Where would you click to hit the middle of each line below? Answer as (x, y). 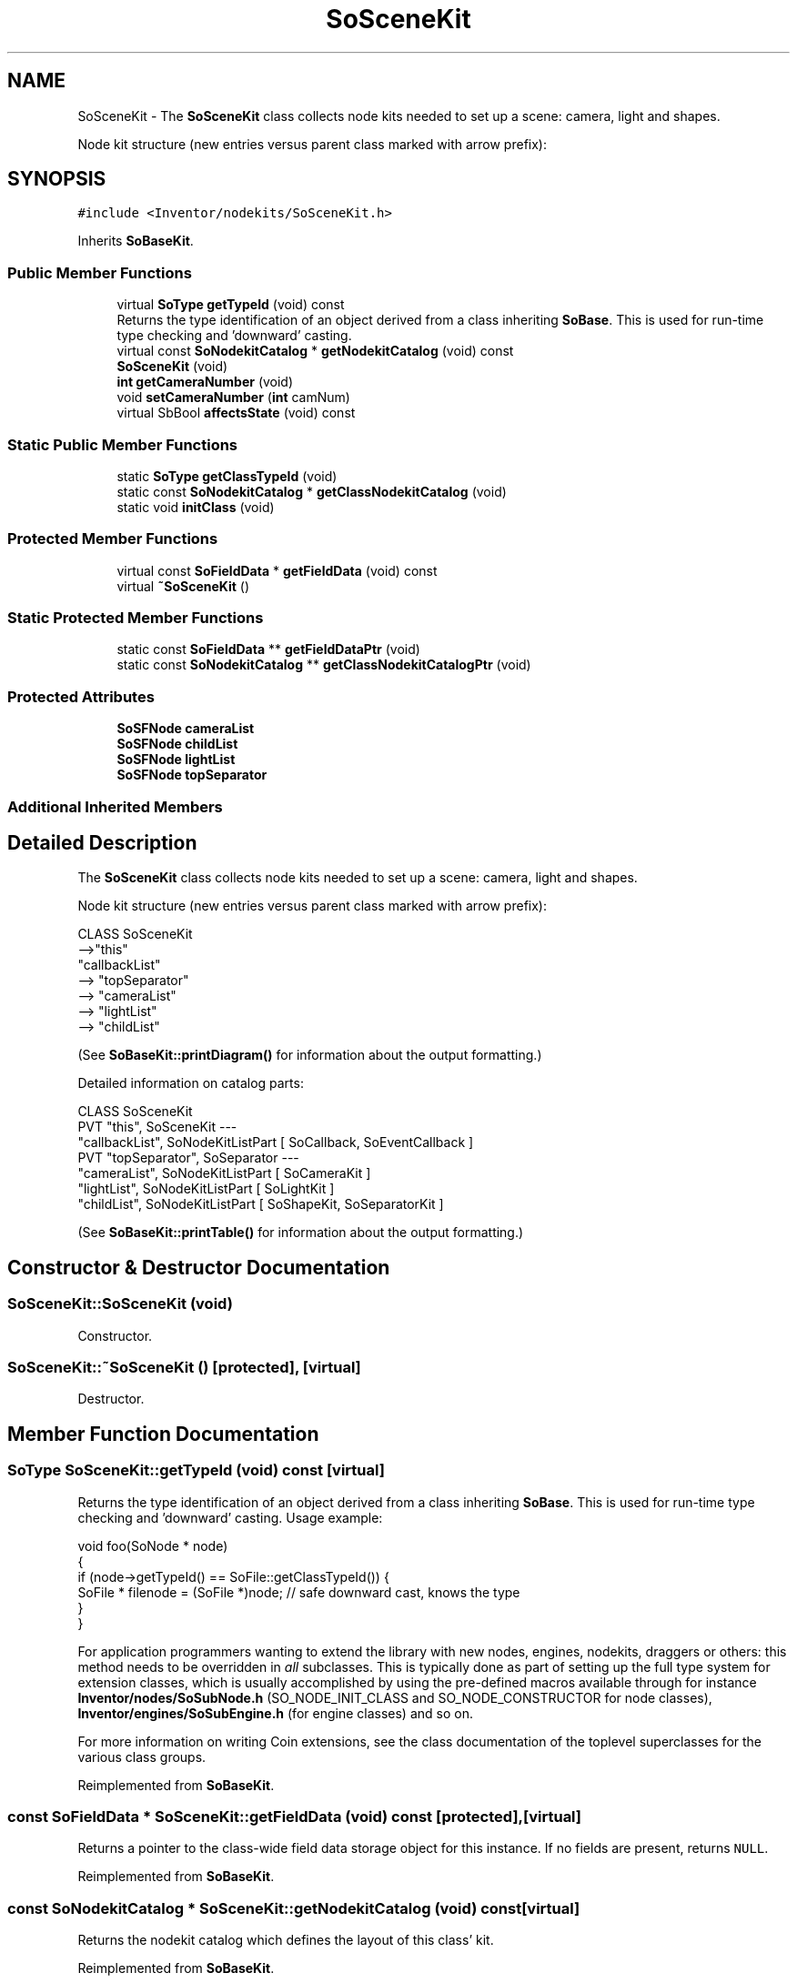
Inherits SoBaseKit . (136, 241)
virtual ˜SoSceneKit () (183, 586)
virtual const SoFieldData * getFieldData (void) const (277, 570)
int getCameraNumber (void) (205, 382)
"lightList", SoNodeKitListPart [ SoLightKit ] (206, 1189)
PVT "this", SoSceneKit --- (157, 1127)
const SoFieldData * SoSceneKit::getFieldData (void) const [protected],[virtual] (295, 1816)
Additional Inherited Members (115, 806)
